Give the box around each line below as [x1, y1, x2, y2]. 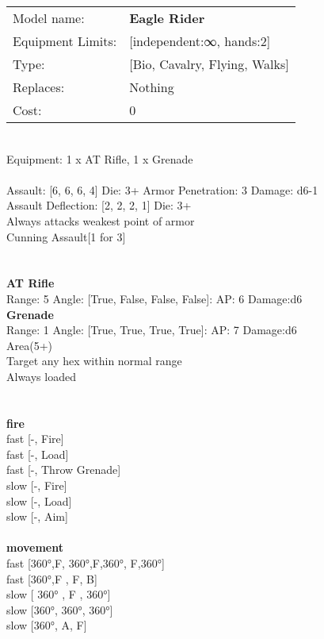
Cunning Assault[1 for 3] [6, 228, 126, 244]
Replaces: [13, 78, 65, 96]
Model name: [13, 9, 85, 27]
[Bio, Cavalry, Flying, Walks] [129, 55, 289, 73]
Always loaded [6, 368, 76, 384]
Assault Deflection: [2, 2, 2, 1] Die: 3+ [6, 197, 192, 214]
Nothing [129, 78, 174, 96]
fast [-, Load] [6, 445, 69, 462]
